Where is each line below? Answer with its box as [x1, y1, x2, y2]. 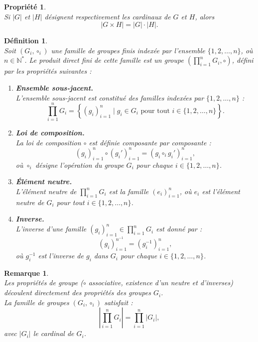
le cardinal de [33, 328, 74, 339]
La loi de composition [15, 137, 81, 147]
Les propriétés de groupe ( [4, 277, 83, 288]
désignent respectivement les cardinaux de [44, 11, 171, 21]
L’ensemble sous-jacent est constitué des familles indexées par [15, 92, 204, 103]
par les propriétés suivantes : [4, 66, 92, 76]
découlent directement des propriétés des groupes [4, 287, 151, 298]
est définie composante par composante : [89, 137, 211, 147]
